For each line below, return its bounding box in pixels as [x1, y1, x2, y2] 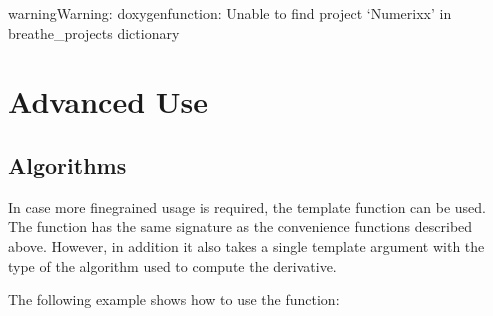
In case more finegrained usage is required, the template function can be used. [8, 196, 487, 217]
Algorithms [8, 149, 127, 180]
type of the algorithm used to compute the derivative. [8, 255, 337, 276]
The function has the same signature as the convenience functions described [8, 216, 473, 237]
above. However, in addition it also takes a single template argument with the [8, 235, 485, 256]
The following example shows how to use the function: [8, 289, 340, 310]
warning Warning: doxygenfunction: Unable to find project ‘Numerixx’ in [8, 3, 452, 23]
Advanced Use [8, 81, 209, 122]
